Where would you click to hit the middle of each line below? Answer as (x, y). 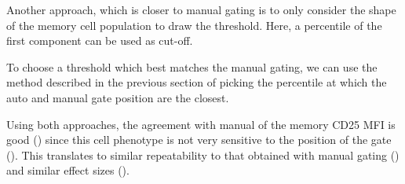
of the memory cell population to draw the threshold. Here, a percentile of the (194, 25)
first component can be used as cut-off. (100, 40)
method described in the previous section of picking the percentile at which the (197, 82)
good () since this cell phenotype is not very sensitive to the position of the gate (199, 140)
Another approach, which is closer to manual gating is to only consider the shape (201, 9)
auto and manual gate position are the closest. (118, 97)
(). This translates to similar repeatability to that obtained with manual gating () (203, 155)
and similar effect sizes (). (68, 170)
